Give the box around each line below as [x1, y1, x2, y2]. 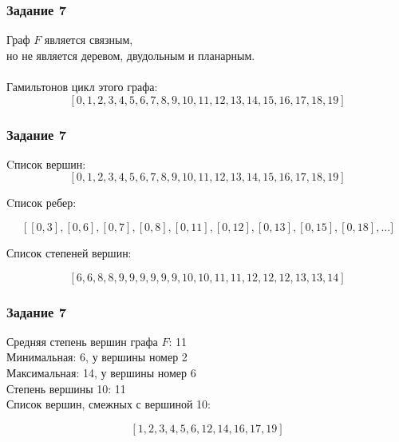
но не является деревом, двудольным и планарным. [6, 46, 255, 63]
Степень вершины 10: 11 [6, 380, 126, 396]
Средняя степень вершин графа [6, 332, 158, 349]
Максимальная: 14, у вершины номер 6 [6, 364, 196, 380]
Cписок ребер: [6, 194, 77, 211]
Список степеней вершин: [6, 245, 132, 261]
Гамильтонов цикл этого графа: [6, 78, 158, 94]
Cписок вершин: [6, 155, 86, 172]
